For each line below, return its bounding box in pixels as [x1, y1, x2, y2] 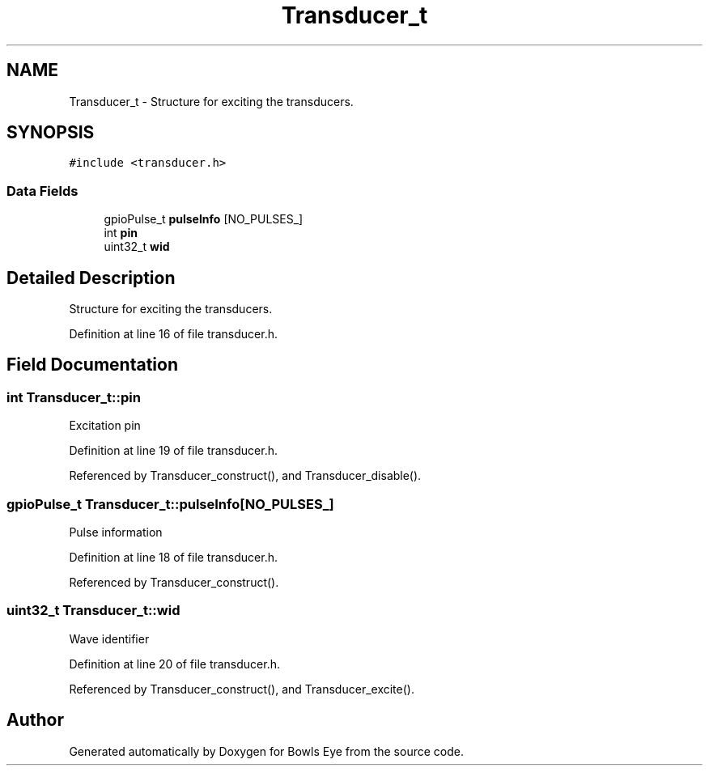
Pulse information [69, 525, 163, 539]
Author [6, 710, 64, 731]
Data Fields [6, 182, 79, 199]
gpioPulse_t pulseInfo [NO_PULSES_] [104, 212, 304, 227]
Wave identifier [69, 631, 150, 646]
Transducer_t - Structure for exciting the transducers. [69, 94, 354, 108]
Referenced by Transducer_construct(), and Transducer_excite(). [69, 681, 414, 696]
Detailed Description [6, 267, 176, 288]
